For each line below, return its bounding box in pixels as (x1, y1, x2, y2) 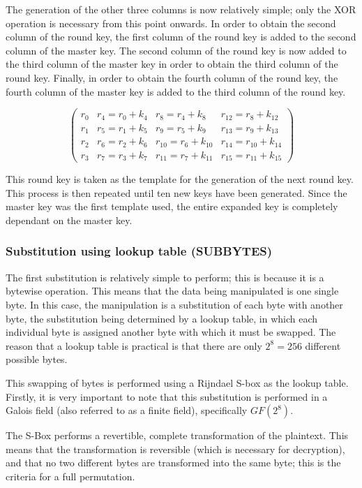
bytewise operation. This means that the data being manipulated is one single (6, 283, 339, 298)
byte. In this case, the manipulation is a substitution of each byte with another (6, 297, 343, 311)
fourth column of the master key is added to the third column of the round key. (6, 84, 346, 98)
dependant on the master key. (6, 212, 133, 227)
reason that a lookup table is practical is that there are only (6, 338, 262, 353)
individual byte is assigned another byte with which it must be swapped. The (6, 325, 336, 339)
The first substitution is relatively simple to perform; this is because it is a (6, 269, 324, 284)
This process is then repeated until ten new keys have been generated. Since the (6, 185, 347, 200)
